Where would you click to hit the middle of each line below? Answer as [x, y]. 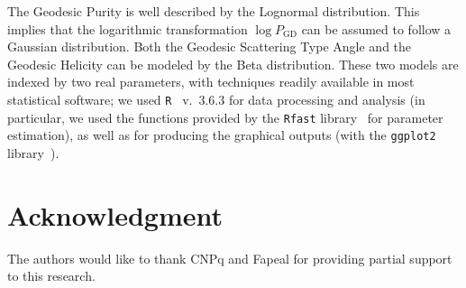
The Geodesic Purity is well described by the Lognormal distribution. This [214, 11]
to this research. [51, 276]
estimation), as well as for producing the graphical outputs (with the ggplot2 [222, 135]
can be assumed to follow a [376, 28]
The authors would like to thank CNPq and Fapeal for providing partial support [230, 258]
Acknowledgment [115, 214]
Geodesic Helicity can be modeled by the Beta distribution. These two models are [233, 64]
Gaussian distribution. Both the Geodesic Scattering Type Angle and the [210, 46]
